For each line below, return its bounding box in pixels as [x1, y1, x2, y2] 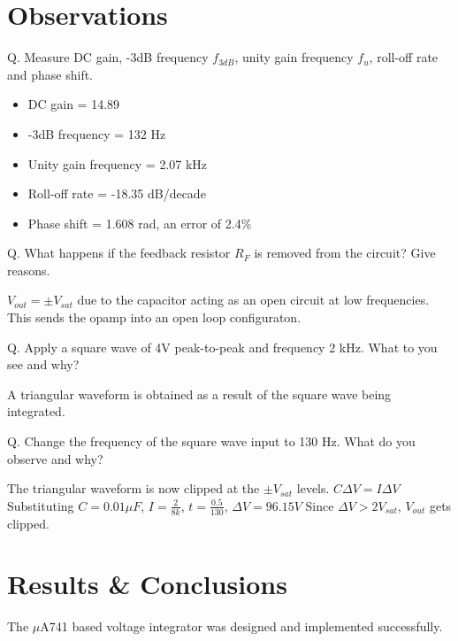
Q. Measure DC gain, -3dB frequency [7, 48, 209, 66]
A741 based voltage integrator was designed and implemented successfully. [40, 617, 443, 636]
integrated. [7, 402, 65, 421]
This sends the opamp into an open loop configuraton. [7, 308, 302, 327]
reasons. [7, 260, 50, 279]
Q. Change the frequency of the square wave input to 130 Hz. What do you [7, 432, 416, 451]
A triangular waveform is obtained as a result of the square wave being [7, 384, 392, 403]
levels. [296, 479, 330, 498]
